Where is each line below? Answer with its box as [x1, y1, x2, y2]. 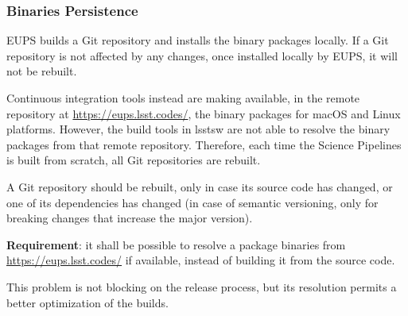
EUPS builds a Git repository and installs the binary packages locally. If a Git [6, 32, 389, 48]
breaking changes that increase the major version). [6, 210, 253, 226]
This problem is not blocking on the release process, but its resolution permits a [6, 278, 397, 295]
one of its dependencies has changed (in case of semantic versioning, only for [6, 194, 379, 210]
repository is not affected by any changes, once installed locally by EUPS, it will [6, 47, 398, 64]
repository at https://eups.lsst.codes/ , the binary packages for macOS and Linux [6, 105, 401, 121]
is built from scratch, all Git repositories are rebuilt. [6, 152, 261, 168]
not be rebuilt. [6, 63, 77, 79]
